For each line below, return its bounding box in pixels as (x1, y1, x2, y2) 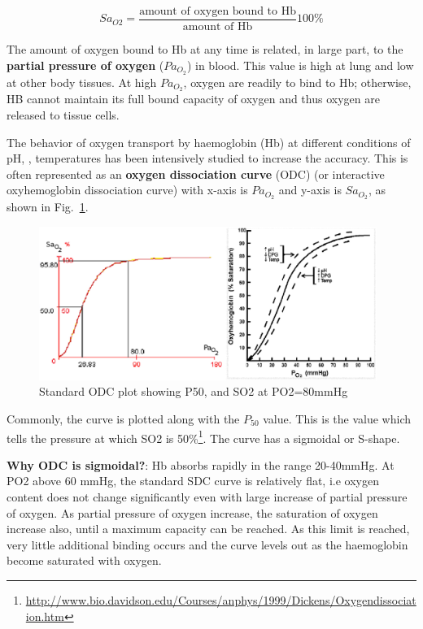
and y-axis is (278, 181, 342, 198)
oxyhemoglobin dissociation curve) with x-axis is (7, 181, 248, 198)
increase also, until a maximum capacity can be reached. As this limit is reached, (7, 520, 410, 537)
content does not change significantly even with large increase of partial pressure (7, 488, 408, 505)
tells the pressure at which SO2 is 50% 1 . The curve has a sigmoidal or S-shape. (7, 427, 400, 446)
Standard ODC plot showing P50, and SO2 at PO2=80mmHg (39, 383, 348, 400)
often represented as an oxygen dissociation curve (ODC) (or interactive (7, 165, 385, 182)
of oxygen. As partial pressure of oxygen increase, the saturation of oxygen (7, 504, 378, 521)
